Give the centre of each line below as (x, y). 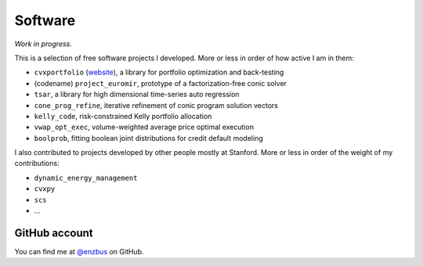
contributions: (37, 164)
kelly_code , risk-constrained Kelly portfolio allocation (123, 116)
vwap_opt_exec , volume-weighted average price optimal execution (144, 127)
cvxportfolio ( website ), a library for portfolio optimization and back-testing (159, 72)
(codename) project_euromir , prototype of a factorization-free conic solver (161, 83)
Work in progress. (43, 44)
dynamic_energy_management (86, 178)
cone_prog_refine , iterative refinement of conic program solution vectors (156, 105)
